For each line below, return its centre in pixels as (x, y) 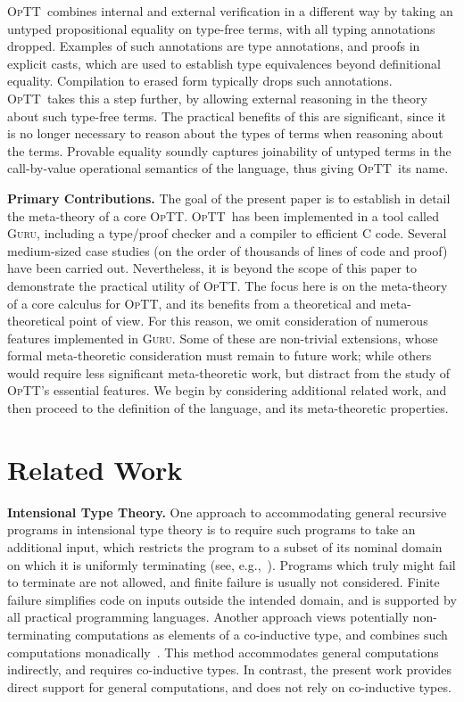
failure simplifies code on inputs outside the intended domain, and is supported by (232, 599)
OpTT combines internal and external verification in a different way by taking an (230, 11)
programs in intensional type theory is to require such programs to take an (211, 529)
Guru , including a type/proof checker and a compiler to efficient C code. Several (227, 233)
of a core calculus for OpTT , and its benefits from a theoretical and (192, 303)
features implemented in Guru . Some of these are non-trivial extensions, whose (223, 338)
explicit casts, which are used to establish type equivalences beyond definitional (224, 63)
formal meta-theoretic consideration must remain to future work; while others (220, 355)
